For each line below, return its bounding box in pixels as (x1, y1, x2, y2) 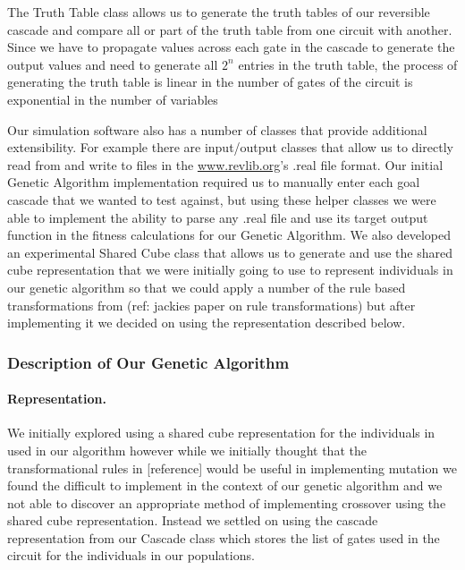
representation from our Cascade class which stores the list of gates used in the (7, 528, 440, 547)
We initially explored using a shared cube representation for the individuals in (7, 423, 435, 442)
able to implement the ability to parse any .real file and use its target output (7, 208, 428, 226)
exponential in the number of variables (7, 89, 218, 108)
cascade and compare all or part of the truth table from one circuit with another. (7, 20, 452, 38)
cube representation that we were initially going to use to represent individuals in (7, 260, 453, 279)
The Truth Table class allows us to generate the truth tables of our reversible (7, 3, 430, 21)
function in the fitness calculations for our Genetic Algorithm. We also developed (7, 225, 451, 244)
